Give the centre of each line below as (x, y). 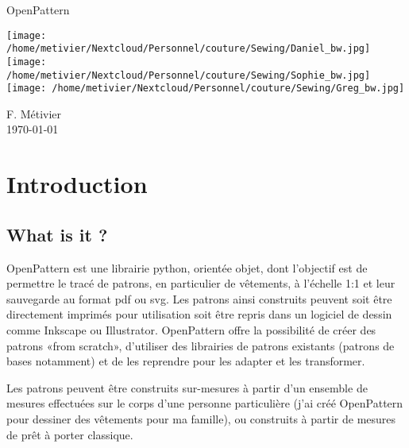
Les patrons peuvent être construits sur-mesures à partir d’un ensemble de (187, 387)
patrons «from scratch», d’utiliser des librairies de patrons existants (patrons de (201, 345)
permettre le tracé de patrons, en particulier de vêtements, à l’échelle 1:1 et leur (201, 283)
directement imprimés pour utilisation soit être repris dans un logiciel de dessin (199, 314)
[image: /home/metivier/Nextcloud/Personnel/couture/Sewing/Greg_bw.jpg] (206, 89)
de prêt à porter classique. (70, 434)
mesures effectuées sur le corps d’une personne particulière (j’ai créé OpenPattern (205, 403)
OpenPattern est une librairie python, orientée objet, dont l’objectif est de (187, 267)
